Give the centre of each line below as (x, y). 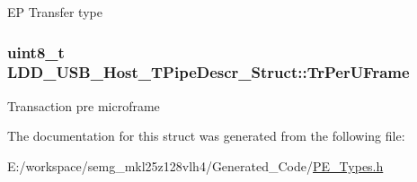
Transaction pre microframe (84, 105)
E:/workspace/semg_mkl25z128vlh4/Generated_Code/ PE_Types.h (195, 165)
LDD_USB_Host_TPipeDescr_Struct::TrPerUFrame (208, 72)
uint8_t (36, 52)
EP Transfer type (55, 12)
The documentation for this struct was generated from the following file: (206, 136)
